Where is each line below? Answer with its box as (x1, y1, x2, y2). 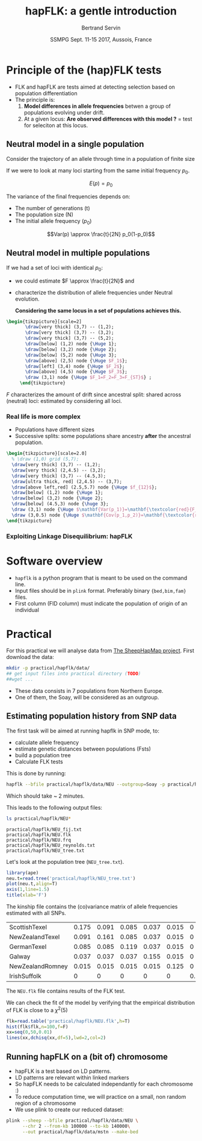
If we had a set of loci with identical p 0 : (6, 264, 103, 272)
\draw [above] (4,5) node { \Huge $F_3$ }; (25, 369, 128, 375)
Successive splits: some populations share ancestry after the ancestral (14, 433, 191, 440)
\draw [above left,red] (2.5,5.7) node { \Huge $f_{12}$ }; (11, 484, 158, 490)
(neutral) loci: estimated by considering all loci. (6, 398, 122, 404)
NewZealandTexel (9, 933, 60, 941)
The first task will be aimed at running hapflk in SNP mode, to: (6, 727, 159, 734)
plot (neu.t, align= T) (6, 881, 58, 887)
